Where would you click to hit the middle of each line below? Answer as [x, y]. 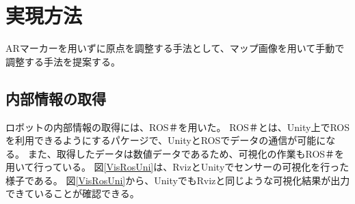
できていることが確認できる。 [73, 193]
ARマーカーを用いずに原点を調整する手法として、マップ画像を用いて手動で [175, 48]
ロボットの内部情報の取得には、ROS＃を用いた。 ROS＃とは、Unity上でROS [178, 127]
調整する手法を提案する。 [63, 61]
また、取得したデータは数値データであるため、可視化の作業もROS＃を [186, 153]
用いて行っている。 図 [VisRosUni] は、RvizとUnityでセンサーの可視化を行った [177, 167]
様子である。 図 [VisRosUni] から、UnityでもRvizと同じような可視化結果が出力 [178, 180]
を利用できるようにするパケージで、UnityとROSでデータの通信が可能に [166, 140]
